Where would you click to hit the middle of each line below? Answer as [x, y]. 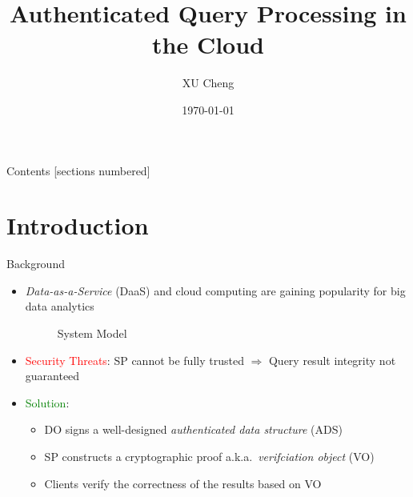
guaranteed [52, 376]
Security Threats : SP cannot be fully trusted [134, 360]
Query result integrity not [332, 360]
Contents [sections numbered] [78, 170]
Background [36, 264]
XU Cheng [208, 83]
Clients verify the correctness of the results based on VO [183, 483]
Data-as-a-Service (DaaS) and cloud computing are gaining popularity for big [215, 290]
